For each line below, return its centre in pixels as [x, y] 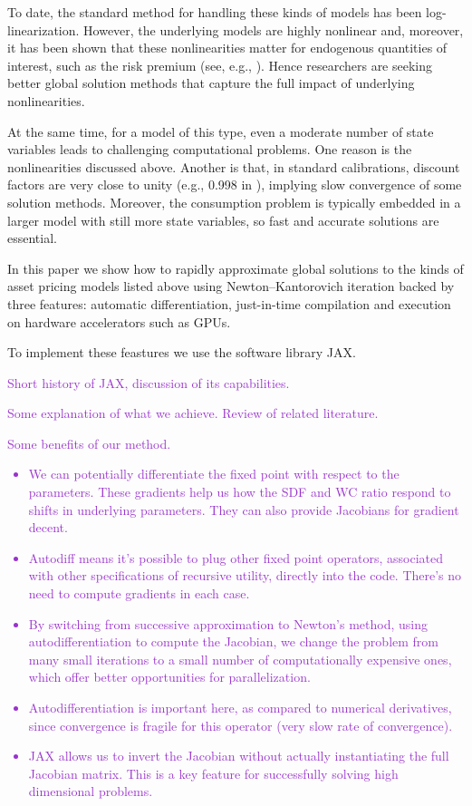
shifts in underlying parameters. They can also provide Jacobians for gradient [244, 509]
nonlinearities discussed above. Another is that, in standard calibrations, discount [234, 166]
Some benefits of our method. [89, 443]
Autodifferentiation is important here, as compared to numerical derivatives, [240, 707]
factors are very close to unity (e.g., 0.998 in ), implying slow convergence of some [235, 185]
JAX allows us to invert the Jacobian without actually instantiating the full [239, 756]
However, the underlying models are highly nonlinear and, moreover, [274, 29]
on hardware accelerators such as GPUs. [119, 321]
